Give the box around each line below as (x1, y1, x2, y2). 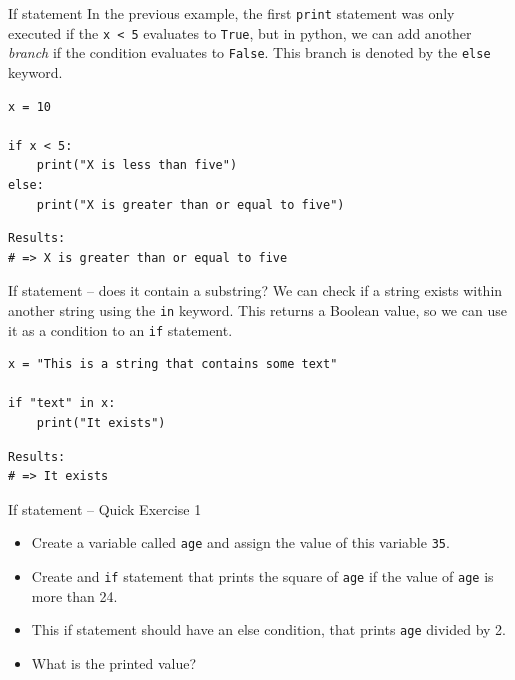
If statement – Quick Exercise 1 (8, 498, 202, 519)
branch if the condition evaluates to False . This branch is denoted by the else (8, 42, 491, 63)
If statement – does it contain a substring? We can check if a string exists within (8, 280, 503, 301)
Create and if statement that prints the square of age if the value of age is (31, 566, 494, 587)
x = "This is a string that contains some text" (8, 357, 338, 372)
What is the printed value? (31, 652, 197, 673)
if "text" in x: (8, 396, 116, 411)
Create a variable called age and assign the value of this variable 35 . (31, 532, 450, 553)
